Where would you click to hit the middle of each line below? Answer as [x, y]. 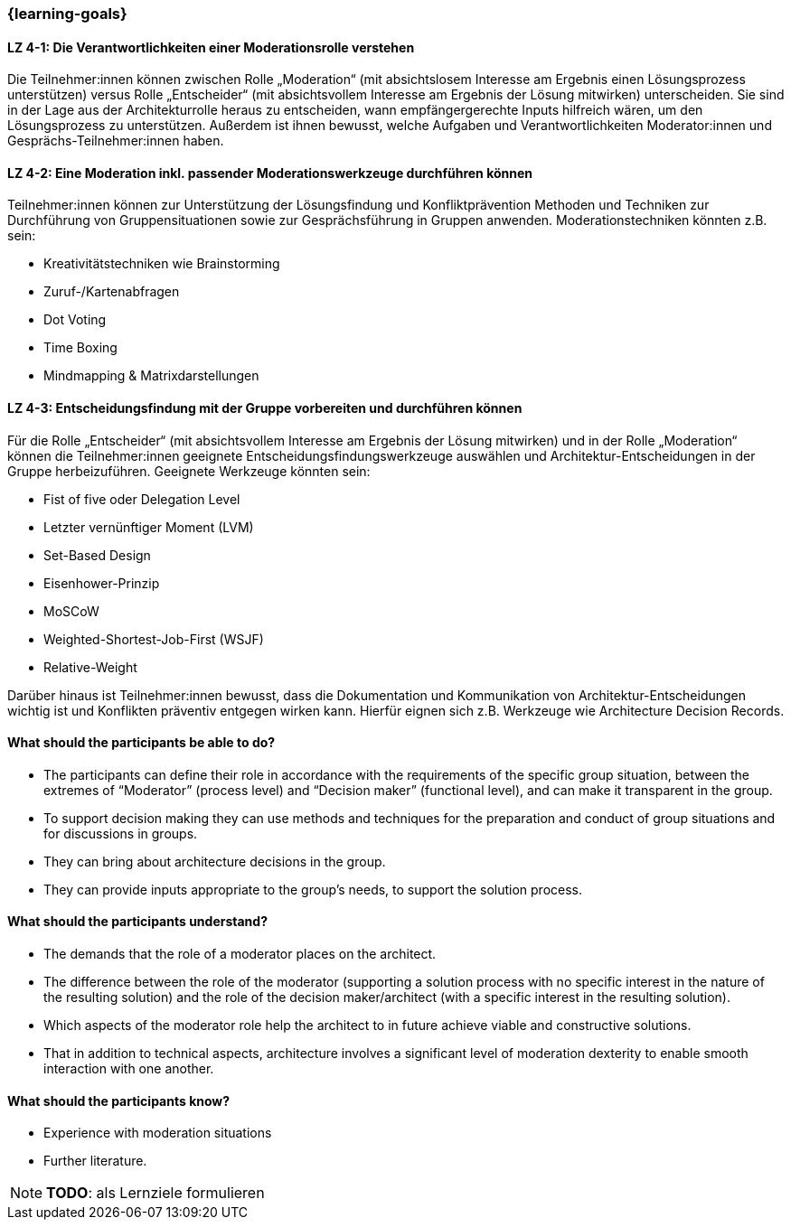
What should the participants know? [119, 1101]
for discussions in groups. [121, 833]
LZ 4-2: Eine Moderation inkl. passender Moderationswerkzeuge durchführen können [270, 173]
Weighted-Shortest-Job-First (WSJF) [154, 639]
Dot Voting [75, 320]
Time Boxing [80, 348]
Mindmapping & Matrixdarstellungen [151, 376]
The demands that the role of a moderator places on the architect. [240, 954]
